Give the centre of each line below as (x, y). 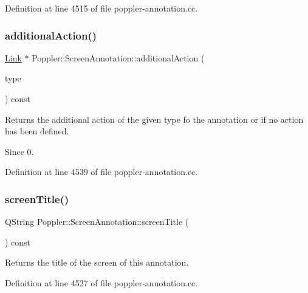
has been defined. (37, 131)
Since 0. (19, 151)
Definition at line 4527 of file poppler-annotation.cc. (101, 282)
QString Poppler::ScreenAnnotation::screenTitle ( (97, 222)
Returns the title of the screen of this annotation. (97, 262)
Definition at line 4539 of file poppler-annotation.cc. (101, 172)
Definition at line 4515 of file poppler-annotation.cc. (101, 8)
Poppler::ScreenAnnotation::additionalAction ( (118, 57)
